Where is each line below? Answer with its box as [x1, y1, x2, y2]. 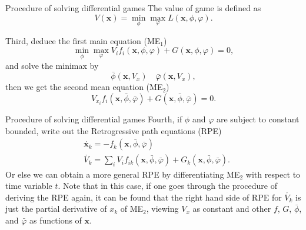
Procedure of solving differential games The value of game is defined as [5, 2, 261, 14]
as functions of [29, 214, 82, 226]
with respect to [245, 168, 301, 180]
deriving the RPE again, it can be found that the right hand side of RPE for [5, 191, 282, 203]
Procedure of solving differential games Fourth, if [5, 113, 182, 125]
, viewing [146, 202, 179, 215]
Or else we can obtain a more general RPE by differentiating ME [5, 168, 240, 180]
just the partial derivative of [5, 202, 107, 215]
